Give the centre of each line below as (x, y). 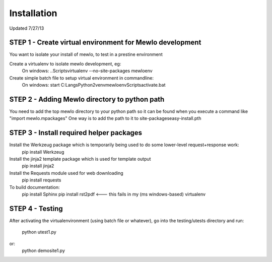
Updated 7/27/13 (27, 28)
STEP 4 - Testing (36, 208)
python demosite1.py (44, 251)
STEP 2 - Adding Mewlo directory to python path (87, 99)
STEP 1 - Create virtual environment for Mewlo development (105, 43)
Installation (33, 13)
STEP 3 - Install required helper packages (76, 133)
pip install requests (42, 180)
